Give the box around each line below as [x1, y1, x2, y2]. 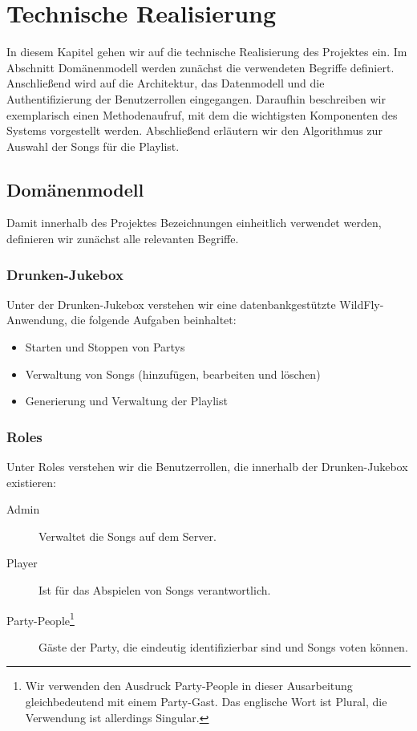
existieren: [6, 473, 56, 490]
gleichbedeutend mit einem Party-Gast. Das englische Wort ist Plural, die [25, 693, 387, 710]
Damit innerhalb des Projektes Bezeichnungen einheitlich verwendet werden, [6, 214, 382, 231]
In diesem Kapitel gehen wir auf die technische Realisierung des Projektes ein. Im [6, 43, 407, 60]
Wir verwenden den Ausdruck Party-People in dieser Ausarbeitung [25, 677, 353, 694]
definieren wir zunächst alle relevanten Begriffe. [6, 230, 239, 247]
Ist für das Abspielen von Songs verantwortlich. [38, 582, 271, 599]
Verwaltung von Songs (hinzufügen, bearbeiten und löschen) [25, 365, 321, 382]
